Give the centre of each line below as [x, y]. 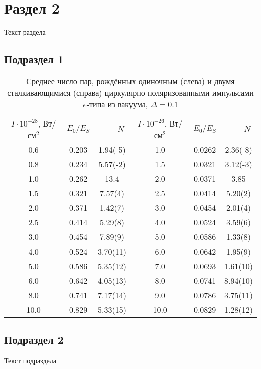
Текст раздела [25, 32]
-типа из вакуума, [117, 104]
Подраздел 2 [34, 340]
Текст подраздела [30, 361]
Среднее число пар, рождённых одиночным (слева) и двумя [130, 81]
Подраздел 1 [34, 59]
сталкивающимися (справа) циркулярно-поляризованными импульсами [130, 92]
